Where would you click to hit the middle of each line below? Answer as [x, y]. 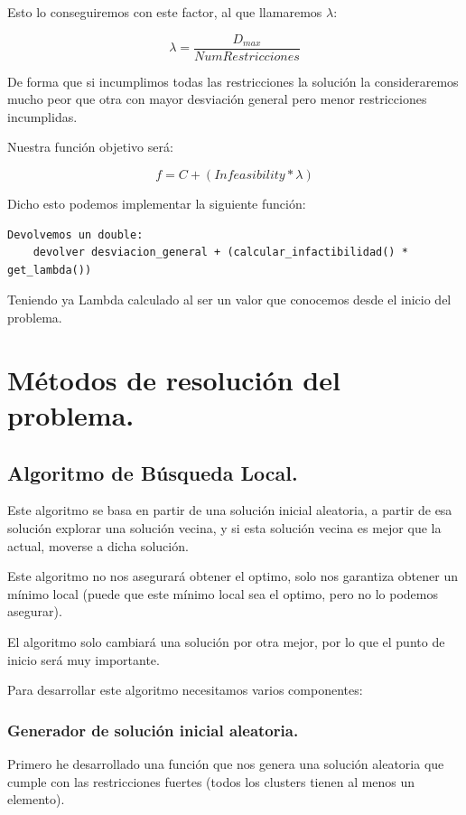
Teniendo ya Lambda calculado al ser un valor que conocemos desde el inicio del [229, 300]
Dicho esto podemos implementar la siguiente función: [157, 204]
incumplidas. [42, 116]
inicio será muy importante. [84, 659]
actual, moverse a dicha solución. [98, 545]
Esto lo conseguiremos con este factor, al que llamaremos [165, 12]
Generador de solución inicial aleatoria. [153, 730]
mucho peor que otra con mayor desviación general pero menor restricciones [217, 99]
